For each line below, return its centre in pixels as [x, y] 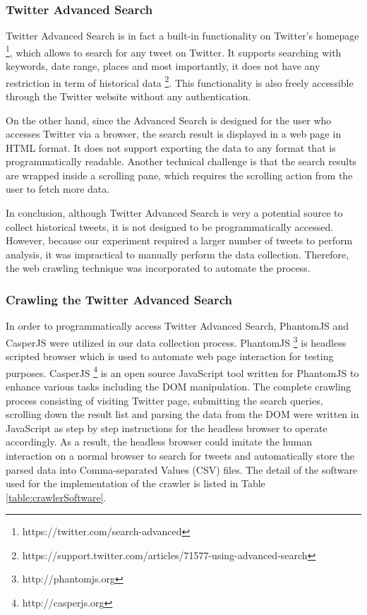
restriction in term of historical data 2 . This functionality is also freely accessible [180, 81]
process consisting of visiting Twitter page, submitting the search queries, [164, 400]
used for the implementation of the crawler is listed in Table [136, 483]
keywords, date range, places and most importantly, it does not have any [163, 66]
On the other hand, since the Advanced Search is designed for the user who [169, 120]
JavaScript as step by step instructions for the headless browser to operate [167, 428]
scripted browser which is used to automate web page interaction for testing [170, 356]
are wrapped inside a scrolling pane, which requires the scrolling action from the [179, 175]
